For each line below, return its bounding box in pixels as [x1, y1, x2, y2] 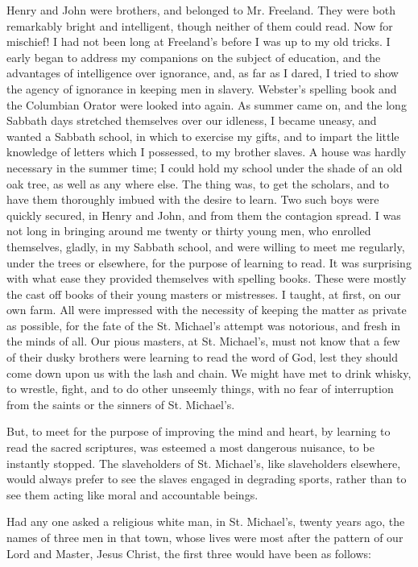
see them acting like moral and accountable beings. [6, 486, 259, 503]
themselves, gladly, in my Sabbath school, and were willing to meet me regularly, [6, 238, 405, 255]
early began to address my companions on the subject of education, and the [6, 48, 381, 65]
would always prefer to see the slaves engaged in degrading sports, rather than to [6, 470, 407, 487]
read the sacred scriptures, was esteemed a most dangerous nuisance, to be [6, 439, 375, 456]
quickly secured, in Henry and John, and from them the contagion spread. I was [6, 206, 401, 223]
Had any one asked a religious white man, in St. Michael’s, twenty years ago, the [6, 513, 405, 530]
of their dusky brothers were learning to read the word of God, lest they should [6, 349, 399, 366]
